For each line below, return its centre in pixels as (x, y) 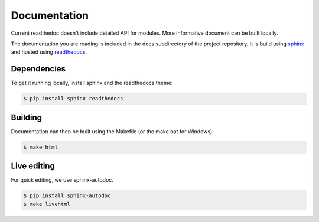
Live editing (33, 166)
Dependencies (38, 69)
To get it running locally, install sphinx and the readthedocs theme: (92, 83)
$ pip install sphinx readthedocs (73, 99)
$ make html (41, 147)
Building (27, 117)
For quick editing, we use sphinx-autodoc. (62, 180)
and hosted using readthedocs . (49, 52)
